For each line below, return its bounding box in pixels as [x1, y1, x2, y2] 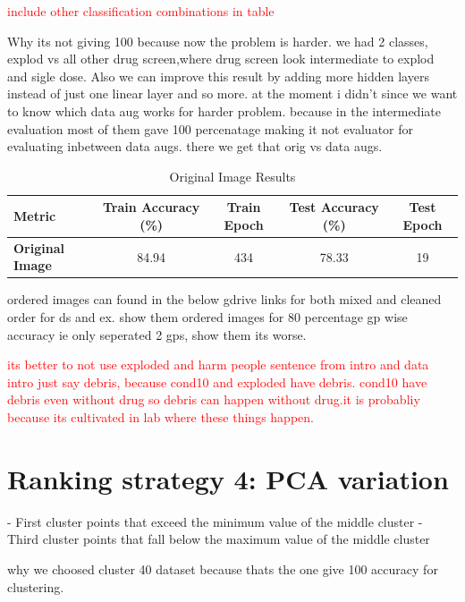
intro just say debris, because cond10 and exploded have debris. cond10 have [7, 372, 427, 391]
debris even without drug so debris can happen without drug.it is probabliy [7, 390, 420, 409]
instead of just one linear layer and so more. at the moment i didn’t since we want [7, 84, 458, 103]
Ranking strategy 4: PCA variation [7, 460, 449, 496]
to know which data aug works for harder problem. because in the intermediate [7, 101, 441, 120]
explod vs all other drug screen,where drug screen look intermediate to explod [7, 49, 435, 68]
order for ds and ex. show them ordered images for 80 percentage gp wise [7, 308, 408, 326]
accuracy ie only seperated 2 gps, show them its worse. [7, 325, 307, 343]
